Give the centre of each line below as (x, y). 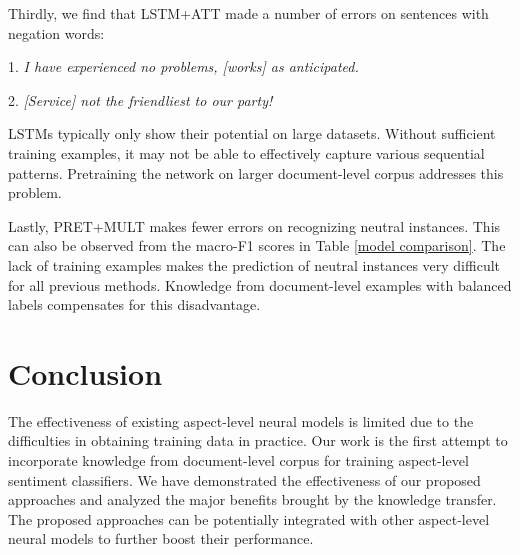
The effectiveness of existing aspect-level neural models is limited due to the (241, 420)
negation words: (56, 32)
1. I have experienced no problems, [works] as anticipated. (183, 66)
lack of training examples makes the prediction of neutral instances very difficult (254, 264)
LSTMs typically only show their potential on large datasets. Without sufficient (252, 133)
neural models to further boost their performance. (161, 538)
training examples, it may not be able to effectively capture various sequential (246, 152)
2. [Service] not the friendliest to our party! (140, 99)
